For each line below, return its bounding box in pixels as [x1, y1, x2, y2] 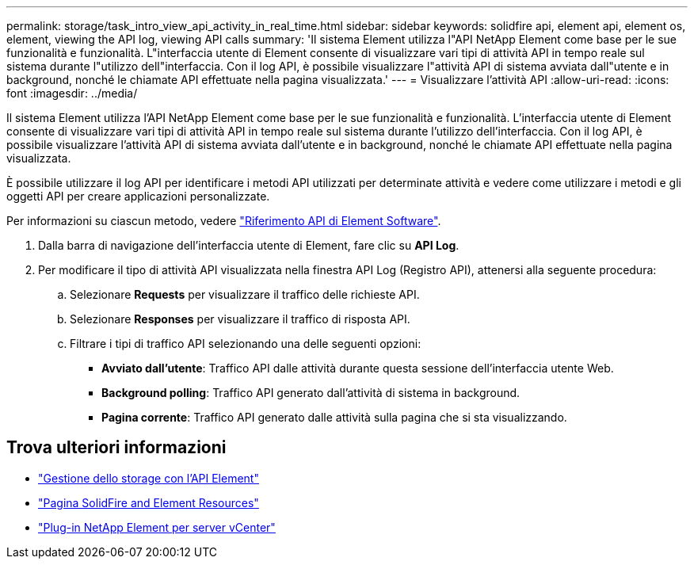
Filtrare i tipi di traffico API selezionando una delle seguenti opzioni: [70, 337, 421, 350]
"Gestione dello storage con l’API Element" [38, 471, 259, 485]
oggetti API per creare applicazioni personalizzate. [6, 189, 270, 203]
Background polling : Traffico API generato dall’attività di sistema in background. [101, 386, 520, 399]
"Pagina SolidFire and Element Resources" [38, 495, 259, 510]
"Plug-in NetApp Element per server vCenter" [38, 520, 276, 534]
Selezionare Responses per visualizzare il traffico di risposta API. [70, 312, 410, 326]
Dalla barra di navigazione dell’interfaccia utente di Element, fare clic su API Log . [38, 239, 459, 252]
